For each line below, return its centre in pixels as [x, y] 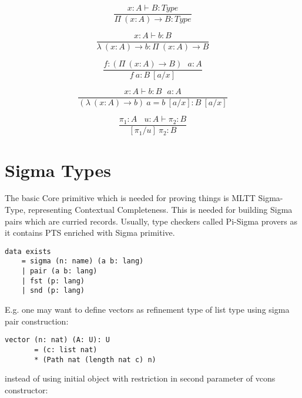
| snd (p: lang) [53, 291]
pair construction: [37, 321]
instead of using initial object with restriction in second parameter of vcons [140, 378]
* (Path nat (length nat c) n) [95, 359]
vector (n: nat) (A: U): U [57, 340]
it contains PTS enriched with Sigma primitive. [90, 233]
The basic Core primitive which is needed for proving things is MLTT [130, 198]
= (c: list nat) [66, 349]
